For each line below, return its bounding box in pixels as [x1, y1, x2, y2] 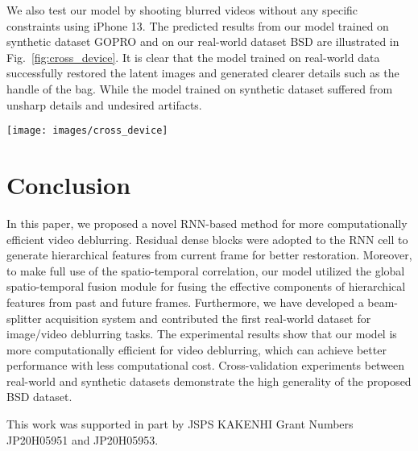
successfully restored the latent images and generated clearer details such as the [6, 64, 399, 81]
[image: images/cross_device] [6, 125, 168, 137]
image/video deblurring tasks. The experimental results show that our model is [6, 325, 397, 342]
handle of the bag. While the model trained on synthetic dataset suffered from [6, 80, 393, 97]
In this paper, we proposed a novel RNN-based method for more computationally [6, 214, 408, 231]
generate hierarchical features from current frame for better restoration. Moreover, [6, 246, 412, 263]
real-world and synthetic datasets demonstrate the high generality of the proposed [6, 372, 412, 389]
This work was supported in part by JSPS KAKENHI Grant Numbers [6, 416, 354, 432]
